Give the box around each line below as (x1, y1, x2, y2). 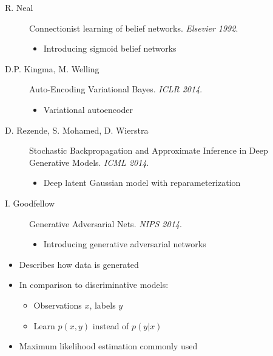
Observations (33, 298, 82, 311)
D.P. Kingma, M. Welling (5, 62, 99, 75)
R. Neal (5, 1, 33, 13)
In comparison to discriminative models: (19, 278, 169, 291)
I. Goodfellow (5, 196, 55, 209)
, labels (89, 298, 116, 311)
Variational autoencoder (43, 103, 133, 115)
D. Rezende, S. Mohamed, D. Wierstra (5, 123, 149, 136)
